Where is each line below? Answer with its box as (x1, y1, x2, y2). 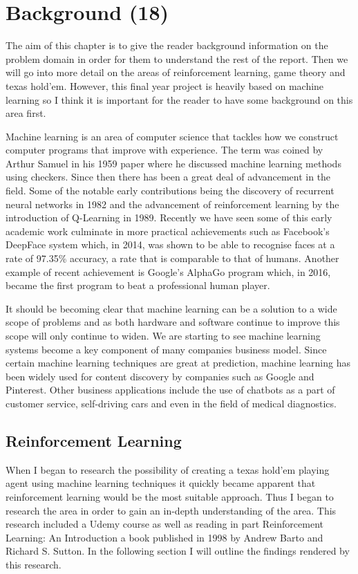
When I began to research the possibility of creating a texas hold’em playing (6, 462, 330, 476)
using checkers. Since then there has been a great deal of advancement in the (6, 169, 331, 184)
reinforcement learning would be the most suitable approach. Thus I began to (6, 489, 334, 503)
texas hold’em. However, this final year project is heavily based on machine (6, 78, 324, 93)
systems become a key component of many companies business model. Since (6, 342, 327, 356)
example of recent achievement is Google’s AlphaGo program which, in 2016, (6, 264, 331, 279)
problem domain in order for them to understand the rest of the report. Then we (6, 51, 348, 66)
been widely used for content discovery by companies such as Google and (6, 369, 314, 383)
